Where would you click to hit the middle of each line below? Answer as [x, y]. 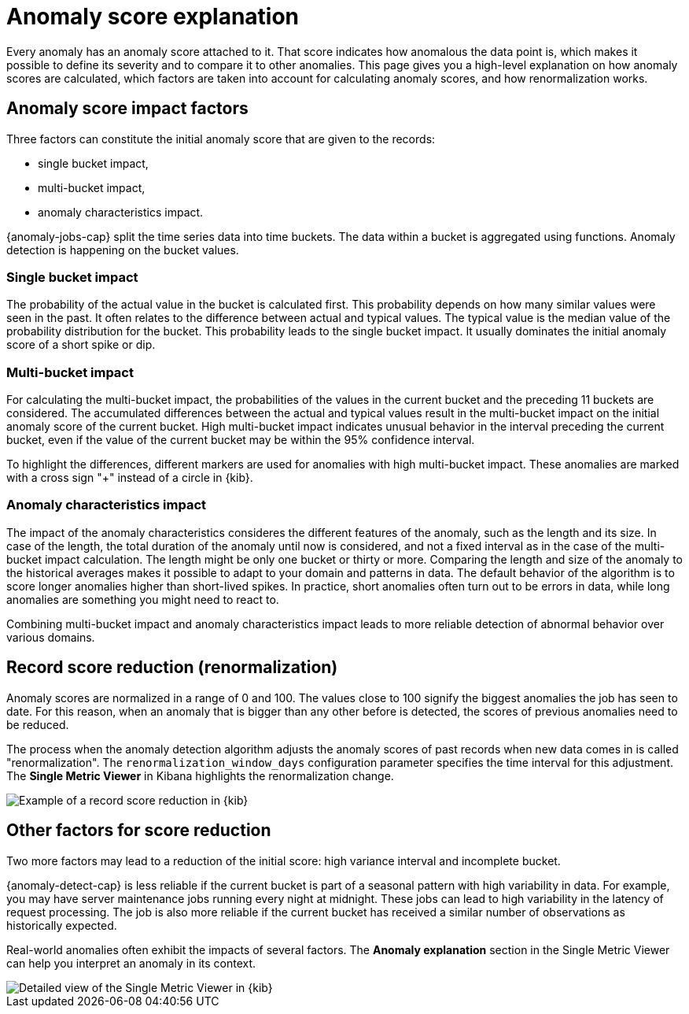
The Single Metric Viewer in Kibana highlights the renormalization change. [200, 775]
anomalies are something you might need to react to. [143, 599]
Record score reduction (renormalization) [172, 668]
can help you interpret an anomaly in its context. [131, 963]
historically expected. [62, 925]
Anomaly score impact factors [127, 109]
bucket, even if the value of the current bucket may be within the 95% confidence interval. [241, 440]
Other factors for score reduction [139, 831]
